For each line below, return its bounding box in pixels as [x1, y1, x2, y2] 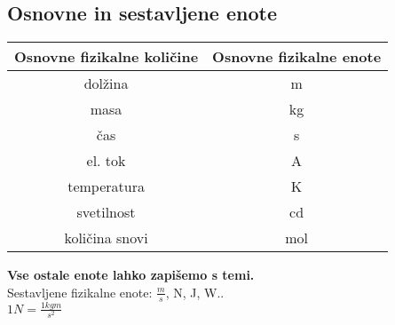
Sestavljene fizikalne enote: [7, 282, 153, 301]
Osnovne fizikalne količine [14, 46, 199, 67]
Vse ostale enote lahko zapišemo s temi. [7, 266, 255, 284]
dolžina [83, 73, 129, 94]
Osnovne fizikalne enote [212, 46, 382, 67]
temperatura [67, 176, 145, 197]
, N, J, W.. [165, 282, 225, 301]
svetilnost [76, 202, 136, 223]
